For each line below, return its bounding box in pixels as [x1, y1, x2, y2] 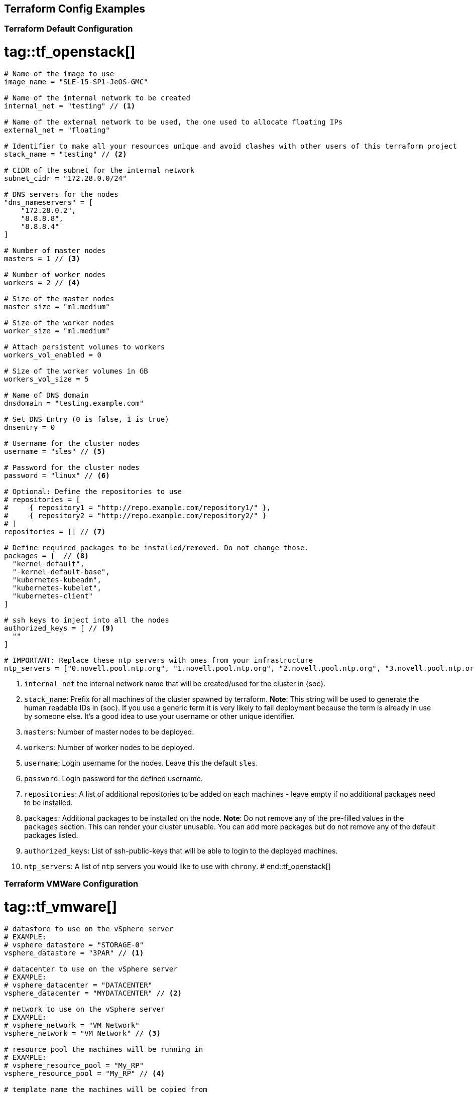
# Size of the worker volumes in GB [4, 367, 148, 375]
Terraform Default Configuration [4, 24, 133, 34]
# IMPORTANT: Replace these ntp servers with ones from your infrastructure [4, 656, 313, 664]
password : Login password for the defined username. [24, 774, 203, 783]
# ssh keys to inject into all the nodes [4, 616, 169, 624]
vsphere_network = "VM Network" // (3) [4, 1029, 161, 1037]
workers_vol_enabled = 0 [4, 350, 101, 359]
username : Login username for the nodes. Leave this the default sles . [24, 758, 258, 767]
